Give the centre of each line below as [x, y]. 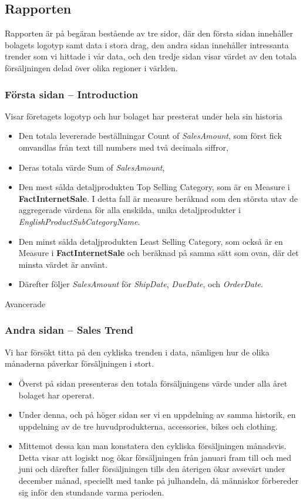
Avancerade [25, 303]
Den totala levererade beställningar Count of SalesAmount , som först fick [150, 136]
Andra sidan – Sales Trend [69, 330]
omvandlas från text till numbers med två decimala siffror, [123, 147]
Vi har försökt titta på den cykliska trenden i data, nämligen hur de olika [137, 352]
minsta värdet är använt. [63, 264]
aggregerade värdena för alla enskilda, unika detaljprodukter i [129, 210]
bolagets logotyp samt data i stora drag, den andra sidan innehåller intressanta [147, 44]
